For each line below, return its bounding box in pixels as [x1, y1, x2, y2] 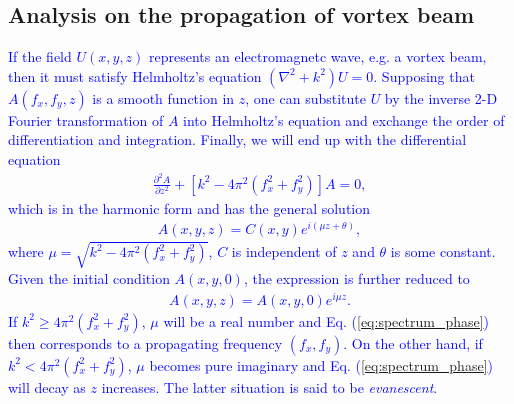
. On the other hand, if [343, 332, 483, 353]
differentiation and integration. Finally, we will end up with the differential [8, 129, 467, 150]
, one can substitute [245, 87, 366, 108]
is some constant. [390, 241, 496, 262]
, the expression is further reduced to [243, 267, 470, 288]
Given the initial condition [8, 267, 170, 288]
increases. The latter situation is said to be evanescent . [101, 376, 438, 397]
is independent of [231, 241, 337, 262]
